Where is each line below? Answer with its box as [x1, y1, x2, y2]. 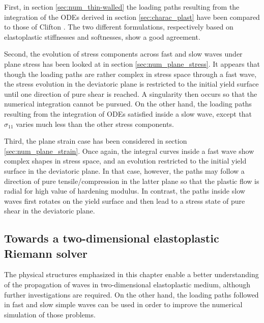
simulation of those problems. [4, 309, 96, 319]
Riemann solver [4, 245, 88, 261]
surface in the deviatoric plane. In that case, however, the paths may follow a [4, 165, 245, 176]
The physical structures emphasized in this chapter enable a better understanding [4, 269, 259, 280]
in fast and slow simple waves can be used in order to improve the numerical [4, 299, 243, 310]
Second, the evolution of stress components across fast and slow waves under [4, 48, 243, 59]
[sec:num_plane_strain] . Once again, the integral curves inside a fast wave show [4, 145, 254, 156]
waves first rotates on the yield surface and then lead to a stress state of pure [4, 195, 245, 206]
